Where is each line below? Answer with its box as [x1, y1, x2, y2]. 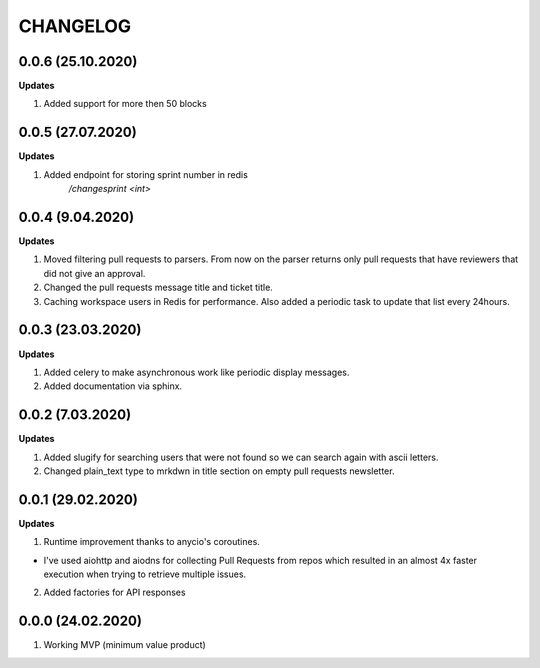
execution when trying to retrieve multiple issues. [43, 568, 247, 580]
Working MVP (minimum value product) [43, 639, 207, 651]
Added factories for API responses [43, 586, 186, 599]
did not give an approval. [43, 267, 146, 279]
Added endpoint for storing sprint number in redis [43, 168, 249, 180]
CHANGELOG [18, 15, 132, 37]
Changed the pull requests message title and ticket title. [43, 281, 274, 294]
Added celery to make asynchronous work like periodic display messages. [43, 366, 350, 378]
